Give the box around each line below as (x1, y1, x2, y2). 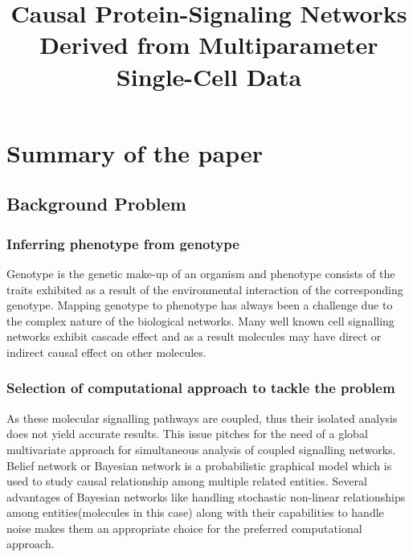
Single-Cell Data (116, 59, 302, 92)
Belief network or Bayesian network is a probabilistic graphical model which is (6, 457, 392, 473)
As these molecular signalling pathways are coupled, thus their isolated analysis (6, 409, 398, 426)
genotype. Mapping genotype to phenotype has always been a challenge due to (6, 297, 393, 313)
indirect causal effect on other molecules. (6, 343, 206, 360)
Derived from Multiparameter (39, 28, 378, 61)
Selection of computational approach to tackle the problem (6, 378, 395, 398)
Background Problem (6, 191, 186, 216)
